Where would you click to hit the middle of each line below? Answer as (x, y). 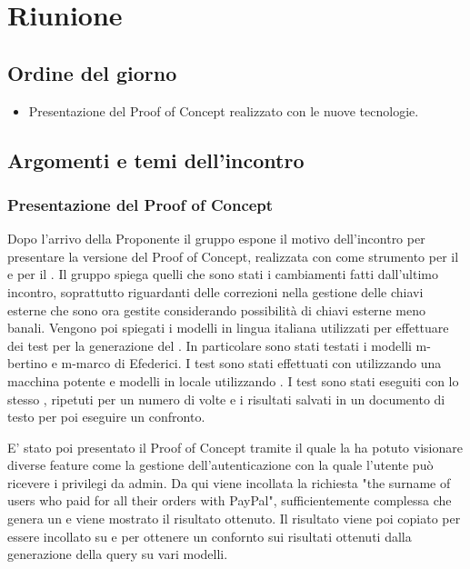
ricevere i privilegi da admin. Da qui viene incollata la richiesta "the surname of (229, 482)
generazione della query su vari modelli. (118, 554)
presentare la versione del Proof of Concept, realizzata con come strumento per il (233, 256)
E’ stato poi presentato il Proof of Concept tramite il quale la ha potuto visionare (235, 447)
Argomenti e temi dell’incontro (156, 160)
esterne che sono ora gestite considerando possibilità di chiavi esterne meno (216, 309)
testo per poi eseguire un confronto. (106, 417)
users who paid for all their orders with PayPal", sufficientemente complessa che (230, 500)
